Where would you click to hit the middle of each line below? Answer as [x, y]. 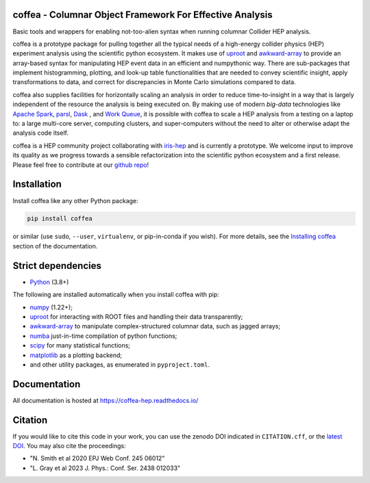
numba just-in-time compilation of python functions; [103, 336]
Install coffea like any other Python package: [75, 200]
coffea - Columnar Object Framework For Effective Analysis [143, 15]
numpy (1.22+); [51, 307]
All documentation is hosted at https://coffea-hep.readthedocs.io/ [106, 400]
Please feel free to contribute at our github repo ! [81, 165]
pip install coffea [60, 219]
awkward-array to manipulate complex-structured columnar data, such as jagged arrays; [155, 326]
